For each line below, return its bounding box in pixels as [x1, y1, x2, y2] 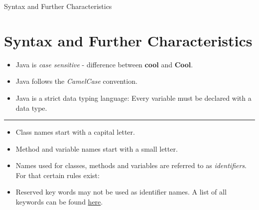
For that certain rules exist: [15, 170, 100, 180]
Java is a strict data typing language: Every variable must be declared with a [15, 92, 252, 103]
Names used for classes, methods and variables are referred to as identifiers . [15, 160, 247, 171]
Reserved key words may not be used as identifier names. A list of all [15, 187, 227, 197]
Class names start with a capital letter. [15, 127, 135, 137]
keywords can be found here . [15, 197, 103, 207]
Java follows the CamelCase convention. [15, 76, 137, 86]
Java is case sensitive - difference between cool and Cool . [15, 59, 193, 69]
